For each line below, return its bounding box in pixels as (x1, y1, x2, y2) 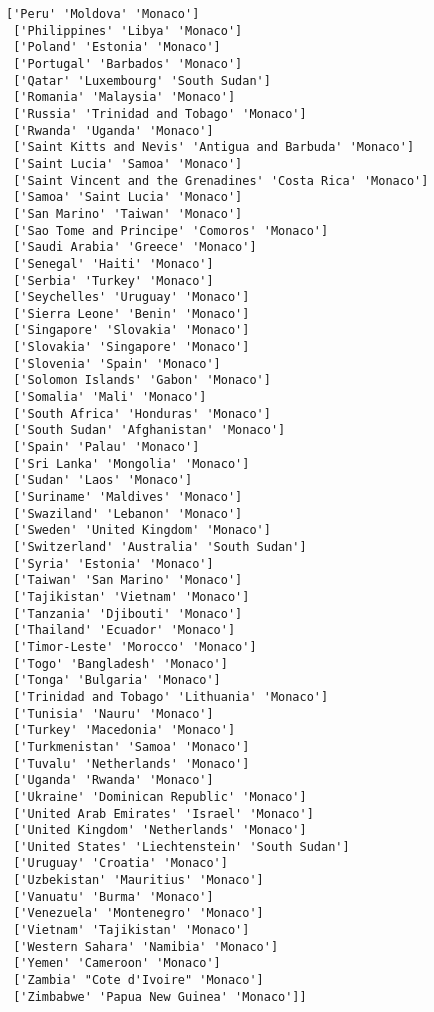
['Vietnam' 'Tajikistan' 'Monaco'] (13, 923, 250, 938)
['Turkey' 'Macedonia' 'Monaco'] (13, 723, 236, 738)
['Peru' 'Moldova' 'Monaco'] (6, 7, 200, 21)
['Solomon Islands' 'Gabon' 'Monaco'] (13, 373, 271, 388)
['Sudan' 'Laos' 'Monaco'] (13, 473, 193, 488)
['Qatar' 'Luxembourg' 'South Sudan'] (13, 73, 271, 88)
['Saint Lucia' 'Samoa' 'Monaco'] (13, 156, 243, 171)
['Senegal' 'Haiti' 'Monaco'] (13, 256, 214, 271)
